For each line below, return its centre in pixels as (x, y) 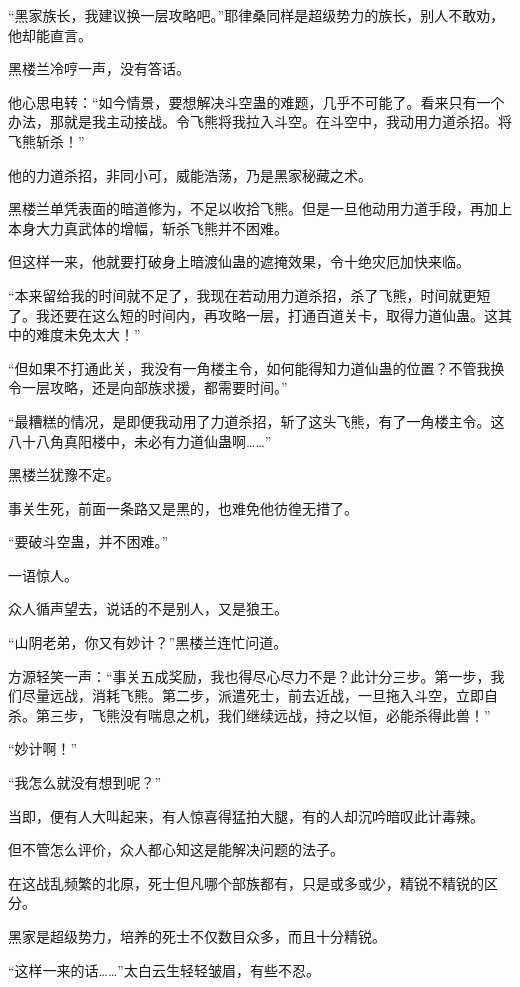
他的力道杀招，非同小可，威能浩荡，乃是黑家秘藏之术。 (190, 174)
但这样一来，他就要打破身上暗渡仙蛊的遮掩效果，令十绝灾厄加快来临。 (239, 261)
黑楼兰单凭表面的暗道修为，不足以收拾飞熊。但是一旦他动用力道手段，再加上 (260, 208)
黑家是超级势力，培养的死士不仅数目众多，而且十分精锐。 (197, 936)
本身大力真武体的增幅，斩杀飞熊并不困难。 (148, 227)
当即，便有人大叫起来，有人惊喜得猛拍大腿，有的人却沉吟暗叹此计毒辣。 (246, 815)
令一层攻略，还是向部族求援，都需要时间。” (148, 387)
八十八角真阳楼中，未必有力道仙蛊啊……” (140, 440)
